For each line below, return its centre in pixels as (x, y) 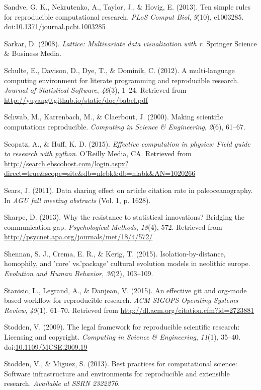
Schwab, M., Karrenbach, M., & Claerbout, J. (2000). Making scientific (114, 117)
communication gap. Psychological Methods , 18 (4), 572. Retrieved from (113, 226)
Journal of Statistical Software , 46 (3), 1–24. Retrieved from (95, 90)
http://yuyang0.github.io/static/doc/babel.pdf (76, 100)
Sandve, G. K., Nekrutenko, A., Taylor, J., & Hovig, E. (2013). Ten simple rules (127, 7)
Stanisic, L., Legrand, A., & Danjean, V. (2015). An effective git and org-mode (125, 290)
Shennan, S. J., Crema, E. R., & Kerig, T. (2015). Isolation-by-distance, (115, 253)
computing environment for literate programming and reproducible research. (122, 80)
